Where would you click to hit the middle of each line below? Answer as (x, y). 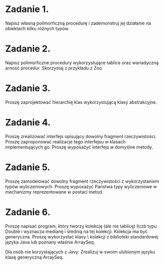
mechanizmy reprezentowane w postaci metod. (54, 192)
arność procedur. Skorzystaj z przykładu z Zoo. (54, 68)
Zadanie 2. (28, 49)
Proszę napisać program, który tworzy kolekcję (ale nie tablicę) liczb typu (81, 226)
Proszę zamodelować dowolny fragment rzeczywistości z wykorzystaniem (82, 181)
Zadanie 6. (28, 212)
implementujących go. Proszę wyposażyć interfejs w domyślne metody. (79, 147)
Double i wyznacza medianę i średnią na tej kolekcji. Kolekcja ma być (76, 231)
